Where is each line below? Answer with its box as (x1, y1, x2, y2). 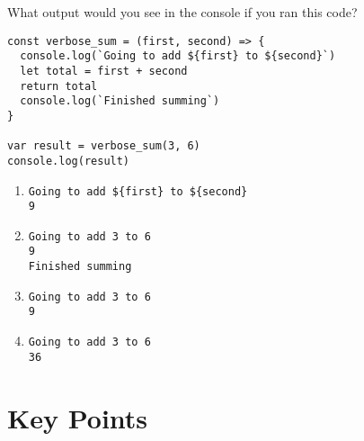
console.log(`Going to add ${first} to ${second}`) (20, 49, 336, 63)
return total (20, 79, 98, 93)
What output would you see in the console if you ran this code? (7, 3, 358, 21)
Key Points (7, 399, 148, 436)
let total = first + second (20, 64, 188, 77)
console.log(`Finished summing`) (20, 94, 220, 108)
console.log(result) (7, 154, 130, 167)
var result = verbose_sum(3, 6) (7, 139, 200, 153)
